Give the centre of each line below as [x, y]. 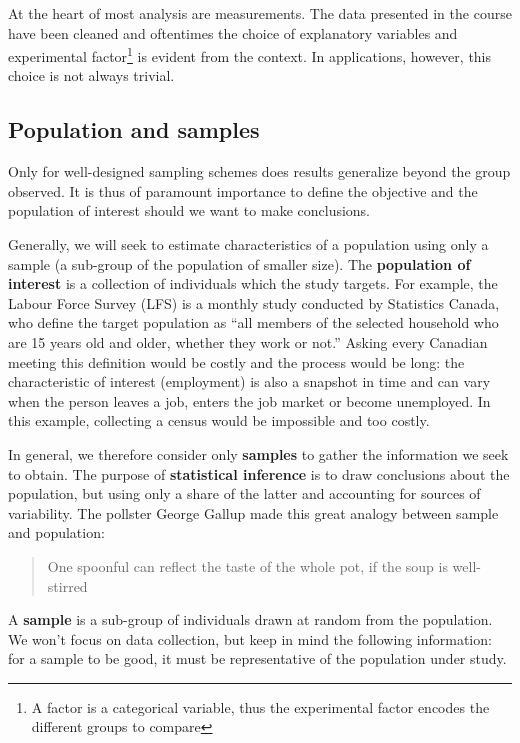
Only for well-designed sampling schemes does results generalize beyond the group [259, 171]
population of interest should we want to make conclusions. [189, 210]
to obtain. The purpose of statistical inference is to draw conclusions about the [259, 473]
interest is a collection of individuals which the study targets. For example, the [253, 283]
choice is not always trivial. [91, 75]
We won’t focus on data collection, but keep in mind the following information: [250, 638]
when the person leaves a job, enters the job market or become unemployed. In [249, 400]
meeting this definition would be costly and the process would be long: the [236, 361]
